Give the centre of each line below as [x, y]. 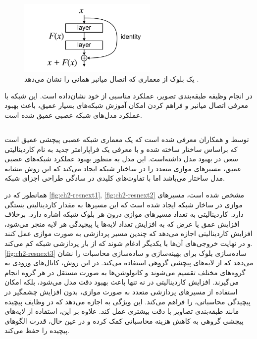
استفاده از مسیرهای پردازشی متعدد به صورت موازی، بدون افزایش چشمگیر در [121, 291]
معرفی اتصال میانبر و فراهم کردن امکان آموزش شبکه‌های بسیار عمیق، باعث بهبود [126, 105]
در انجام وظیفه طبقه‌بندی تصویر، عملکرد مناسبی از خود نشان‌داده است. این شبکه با [128, 95]
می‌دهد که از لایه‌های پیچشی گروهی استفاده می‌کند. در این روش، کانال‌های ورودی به [129, 263]
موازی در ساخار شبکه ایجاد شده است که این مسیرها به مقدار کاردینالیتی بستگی [124, 204]
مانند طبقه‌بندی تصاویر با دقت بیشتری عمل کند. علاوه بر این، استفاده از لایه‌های [122, 311]
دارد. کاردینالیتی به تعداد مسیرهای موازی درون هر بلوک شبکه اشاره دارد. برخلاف [124, 214]
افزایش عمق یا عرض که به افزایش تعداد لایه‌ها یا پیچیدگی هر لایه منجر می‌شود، [122, 223]
